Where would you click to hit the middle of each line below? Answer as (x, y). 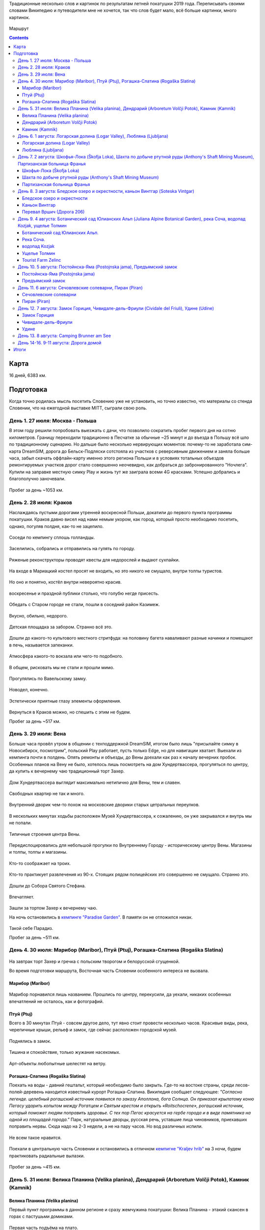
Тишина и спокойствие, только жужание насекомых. (65, 1052)
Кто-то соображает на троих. (40, 863)
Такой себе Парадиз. (31, 928)
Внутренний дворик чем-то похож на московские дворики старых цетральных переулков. (104, 805)
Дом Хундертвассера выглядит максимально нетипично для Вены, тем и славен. (95, 782)
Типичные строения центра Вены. (45, 834)
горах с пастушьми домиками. (41, 1216)
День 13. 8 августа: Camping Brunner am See (65, 336)
